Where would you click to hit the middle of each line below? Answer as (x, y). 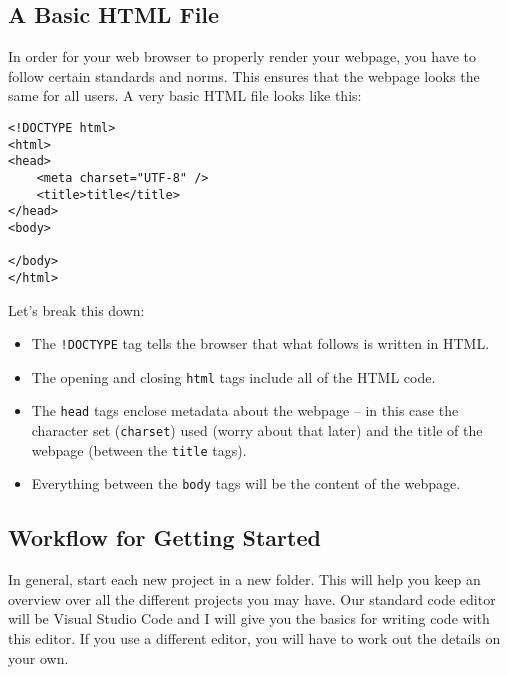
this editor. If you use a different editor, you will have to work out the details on (254, 638)
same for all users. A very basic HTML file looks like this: (185, 95)
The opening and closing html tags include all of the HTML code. (233, 376)
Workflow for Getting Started (164, 537)
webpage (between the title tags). (139, 449)
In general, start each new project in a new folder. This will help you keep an (244, 579)
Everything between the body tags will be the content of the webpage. (246, 483)
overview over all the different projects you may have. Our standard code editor (252, 598)
